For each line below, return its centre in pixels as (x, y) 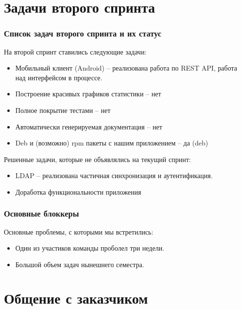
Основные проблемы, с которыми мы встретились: (79, 231)
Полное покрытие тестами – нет (63, 110)
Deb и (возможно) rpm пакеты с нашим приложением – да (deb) (112, 143)
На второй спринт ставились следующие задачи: (75, 51)
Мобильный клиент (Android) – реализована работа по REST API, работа (126, 68)
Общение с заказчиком (76, 298)
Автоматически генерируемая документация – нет (89, 126)
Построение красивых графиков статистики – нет (88, 94)
